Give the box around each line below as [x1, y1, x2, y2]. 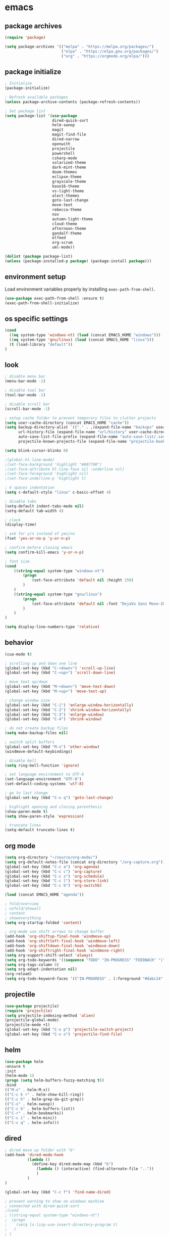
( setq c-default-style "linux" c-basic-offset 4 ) [5, 490, 111, 495]
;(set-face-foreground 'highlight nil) [5, 471, 89, 477]
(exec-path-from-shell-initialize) [5, 300, 80, 306]
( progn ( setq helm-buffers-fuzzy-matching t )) [5, 1078, 104, 1083]
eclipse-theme [52, 174, 82, 179]
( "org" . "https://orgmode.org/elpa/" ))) [61, 54, 150, 59]
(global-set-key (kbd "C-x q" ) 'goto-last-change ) [5, 795, 114, 800]
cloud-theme [52, 221, 78, 226]
